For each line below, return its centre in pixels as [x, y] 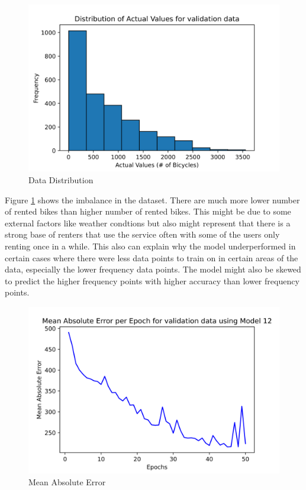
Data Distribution [61, 179]
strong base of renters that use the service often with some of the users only [142, 234]
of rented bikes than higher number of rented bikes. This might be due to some [148, 211]
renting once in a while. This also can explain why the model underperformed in [150, 246]
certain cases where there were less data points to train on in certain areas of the [152, 257]
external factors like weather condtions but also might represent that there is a [148, 223]
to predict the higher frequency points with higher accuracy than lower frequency [152, 280]
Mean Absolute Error [67, 481]
